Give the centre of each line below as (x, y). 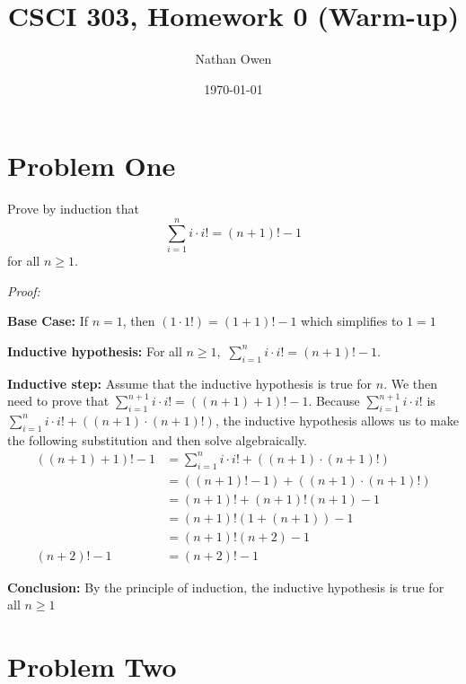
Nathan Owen (233, 59)
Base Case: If (48, 321)
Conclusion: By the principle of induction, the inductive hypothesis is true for (226, 587)
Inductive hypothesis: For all (95, 351)
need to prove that (58, 401)
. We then (411, 383)
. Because (334, 401)
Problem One (92, 166)
